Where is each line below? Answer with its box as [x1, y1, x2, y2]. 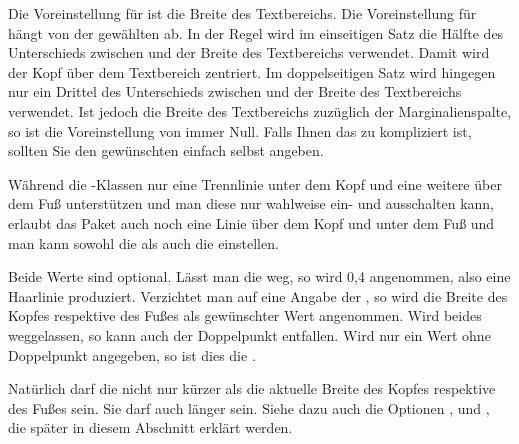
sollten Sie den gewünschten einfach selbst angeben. [8, 140, 324, 161]
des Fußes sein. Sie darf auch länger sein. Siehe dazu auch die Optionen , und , [8, 397, 490, 418]
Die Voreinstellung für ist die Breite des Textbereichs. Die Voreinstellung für [8, 3, 477, 23]
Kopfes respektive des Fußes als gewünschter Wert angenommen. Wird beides [8, 305, 482, 326]
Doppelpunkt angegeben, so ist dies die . [8, 344, 256, 365]
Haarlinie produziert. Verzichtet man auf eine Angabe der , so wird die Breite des [8, 285, 508, 306]
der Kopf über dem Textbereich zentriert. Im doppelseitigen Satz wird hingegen [8, 61, 496, 82]
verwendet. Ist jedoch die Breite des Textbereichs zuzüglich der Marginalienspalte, [8, 100, 512, 121]
